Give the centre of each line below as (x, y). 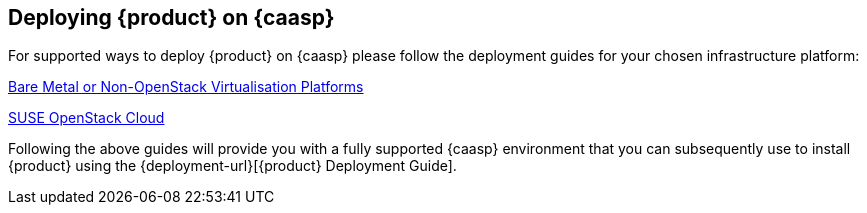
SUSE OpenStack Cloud (86, 118)
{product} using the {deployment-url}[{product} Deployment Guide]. (232, 166)
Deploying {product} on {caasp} (171, 17)
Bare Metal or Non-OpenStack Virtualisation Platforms (186, 87)
